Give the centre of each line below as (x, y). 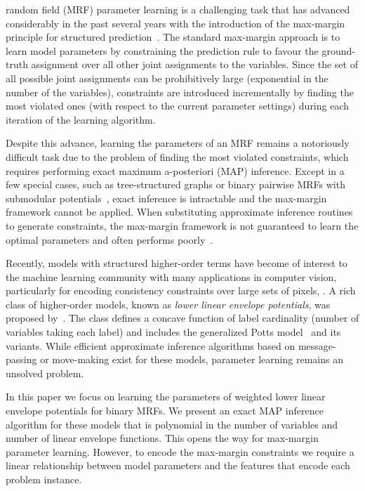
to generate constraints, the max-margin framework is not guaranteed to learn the (182, 225)
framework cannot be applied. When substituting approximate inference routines (179, 212)
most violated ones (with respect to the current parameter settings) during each (178, 106)
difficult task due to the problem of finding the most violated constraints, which (177, 156)
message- (317, 345)
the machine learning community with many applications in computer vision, (171, 276)
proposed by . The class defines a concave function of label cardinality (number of (182, 318)
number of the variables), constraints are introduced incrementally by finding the (180, 92)
